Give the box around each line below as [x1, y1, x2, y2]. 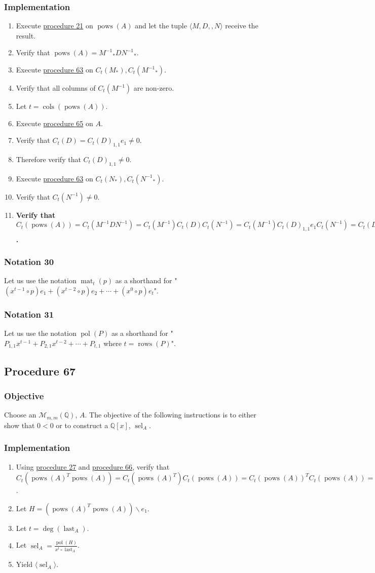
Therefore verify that [16, 154, 81, 164]
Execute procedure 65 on [16, 118, 93, 128]
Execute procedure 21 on [16, 20, 93, 31]
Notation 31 [4, 308, 54, 320]
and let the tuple [135, 20, 187, 31]
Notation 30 [4, 255, 54, 268]
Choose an [4, 409, 36, 420]
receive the [225, 20, 258, 31]
